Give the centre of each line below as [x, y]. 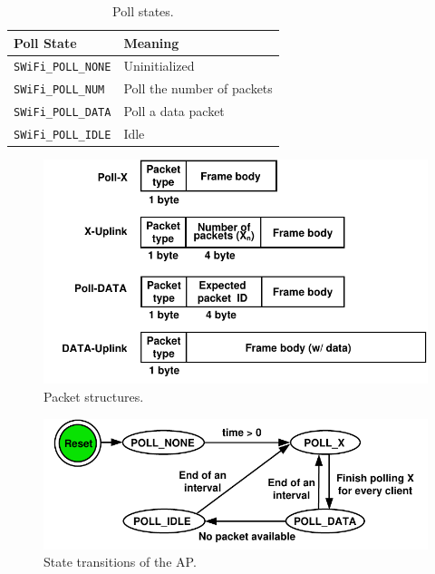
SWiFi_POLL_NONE [63, 68]
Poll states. [143, 11]
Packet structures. [94, 396]
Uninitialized [159, 66]
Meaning [151, 42]
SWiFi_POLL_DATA [63, 113]
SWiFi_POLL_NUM [59, 90]
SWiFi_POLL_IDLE [63, 136]
